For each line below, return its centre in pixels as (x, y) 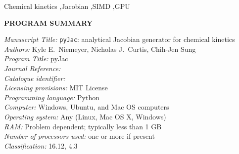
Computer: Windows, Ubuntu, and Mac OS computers (87, 107)
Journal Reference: (32, 68)
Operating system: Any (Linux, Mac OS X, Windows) (85, 116)
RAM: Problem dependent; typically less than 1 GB (83, 126)
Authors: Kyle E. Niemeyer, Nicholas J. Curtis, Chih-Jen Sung (100, 49)
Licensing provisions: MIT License (56, 88)
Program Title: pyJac (36, 58)
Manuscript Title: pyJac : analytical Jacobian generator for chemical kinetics (119, 39)
